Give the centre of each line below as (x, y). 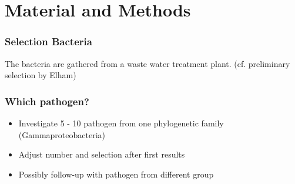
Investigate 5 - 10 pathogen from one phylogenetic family (121, 123)
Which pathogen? (47, 101)
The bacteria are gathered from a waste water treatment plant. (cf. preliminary (147, 63)
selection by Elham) (41, 75)
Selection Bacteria (48, 41)
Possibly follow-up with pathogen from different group (116, 174)
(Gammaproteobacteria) (62, 134)
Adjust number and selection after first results (102, 154)
